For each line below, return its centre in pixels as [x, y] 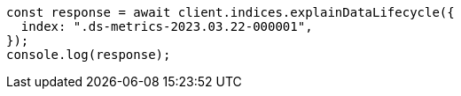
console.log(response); [89, 55]
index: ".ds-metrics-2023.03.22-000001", [167, 26]
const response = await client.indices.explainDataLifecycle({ [230, 12]
